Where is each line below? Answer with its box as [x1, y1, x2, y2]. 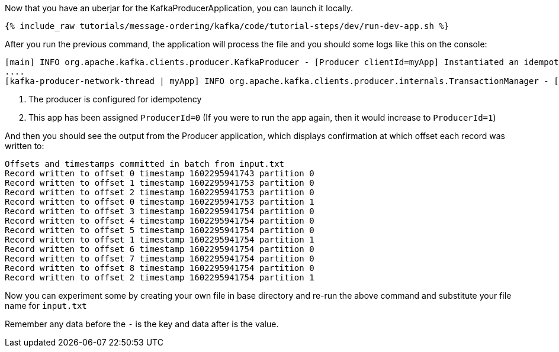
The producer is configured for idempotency [28, 94, 202, 104]
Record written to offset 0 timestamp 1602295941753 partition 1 [5, 197, 314, 206]
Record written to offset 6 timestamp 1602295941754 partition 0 [5, 244, 314, 254]
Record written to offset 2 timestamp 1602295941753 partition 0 [5, 188, 314, 197]
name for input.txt [5, 301, 87, 311]
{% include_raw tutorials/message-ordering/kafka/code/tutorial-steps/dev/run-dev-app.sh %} [5, 21, 449, 31]
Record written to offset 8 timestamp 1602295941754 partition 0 [5, 263, 314, 273]
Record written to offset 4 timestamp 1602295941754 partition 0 [5, 216, 314, 225]
